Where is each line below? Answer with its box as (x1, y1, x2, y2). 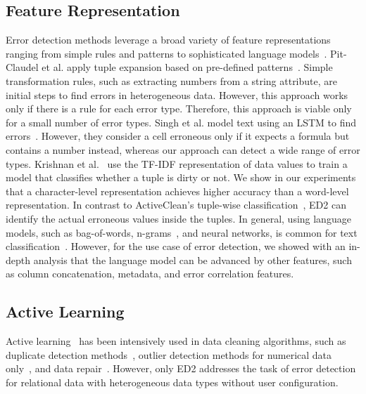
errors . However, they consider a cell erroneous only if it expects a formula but (6, 129, 350, 143)
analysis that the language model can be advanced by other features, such (33, 252, 352, 267)
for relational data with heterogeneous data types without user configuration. (6, 374, 339, 389)
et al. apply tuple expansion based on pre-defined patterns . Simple (42, 60, 333, 74)
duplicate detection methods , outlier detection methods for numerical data (6, 347, 332, 362)
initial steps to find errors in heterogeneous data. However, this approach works (6, 87, 348, 102)
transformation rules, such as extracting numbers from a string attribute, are (6, 73, 338, 88)
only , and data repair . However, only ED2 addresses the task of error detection (6, 361, 356, 376)
